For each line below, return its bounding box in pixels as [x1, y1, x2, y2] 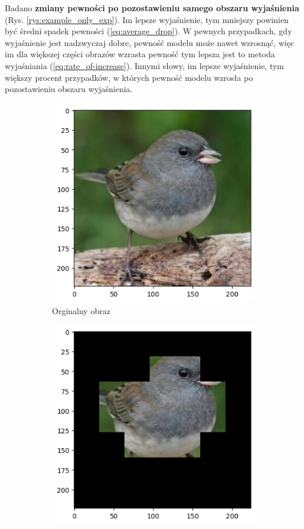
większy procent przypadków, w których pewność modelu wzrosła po [5, 71, 253, 83]
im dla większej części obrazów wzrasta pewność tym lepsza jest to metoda [5, 48, 275, 60]
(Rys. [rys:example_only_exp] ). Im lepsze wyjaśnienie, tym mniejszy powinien [5, 13, 289, 25]
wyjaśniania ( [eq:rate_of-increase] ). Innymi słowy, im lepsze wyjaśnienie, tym [5, 59, 285, 71]
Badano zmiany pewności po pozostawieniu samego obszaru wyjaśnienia [5, 2, 299, 14]
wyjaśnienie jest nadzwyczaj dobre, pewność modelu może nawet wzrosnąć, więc [5, 36, 295, 48]
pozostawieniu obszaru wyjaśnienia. [5, 83, 133, 95]
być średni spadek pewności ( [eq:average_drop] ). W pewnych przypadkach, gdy [5, 25, 292, 37]
